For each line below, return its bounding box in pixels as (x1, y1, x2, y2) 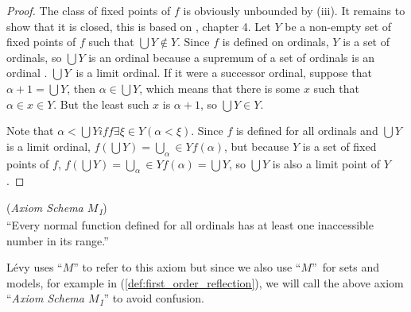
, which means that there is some (139, 79, 300, 96)
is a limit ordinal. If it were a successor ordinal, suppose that (76, 64, 372, 81)
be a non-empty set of (285, 17, 392, 34)
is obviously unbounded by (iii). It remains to (183, 2, 405, 18)
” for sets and (312, 259, 380, 275)
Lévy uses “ (6, 259, 63, 275)
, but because (223, 137, 289, 154)
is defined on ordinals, (222, 33, 329, 50)
